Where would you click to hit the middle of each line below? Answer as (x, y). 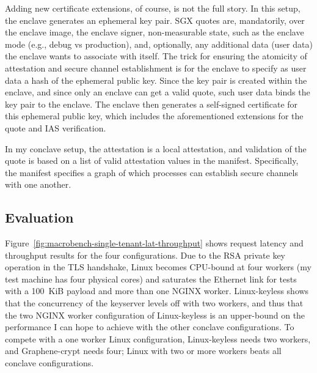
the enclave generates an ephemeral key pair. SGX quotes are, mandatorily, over (155, 20)
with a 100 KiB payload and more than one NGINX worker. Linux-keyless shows (157, 291)
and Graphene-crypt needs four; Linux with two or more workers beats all (143, 351)
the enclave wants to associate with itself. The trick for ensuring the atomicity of (156, 56)
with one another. (38, 184)
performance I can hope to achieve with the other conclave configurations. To (150, 327)
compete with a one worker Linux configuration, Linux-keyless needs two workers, (158, 338)
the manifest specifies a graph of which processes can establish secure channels (151, 172)
